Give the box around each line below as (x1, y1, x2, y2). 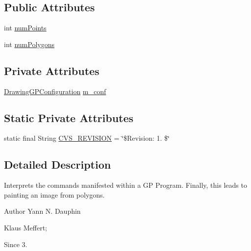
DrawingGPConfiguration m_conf (4, 86, 106, 96)
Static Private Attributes (4, 110, 134, 125)
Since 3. (4, 239, 27, 249)
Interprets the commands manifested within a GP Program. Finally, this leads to (4, 180, 247, 190)
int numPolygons (4, 39, 54, 49)
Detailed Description (4, 157, 111, 172)
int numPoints (4, 23, 47, 33)
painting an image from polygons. (4, 189, 105, 200)
